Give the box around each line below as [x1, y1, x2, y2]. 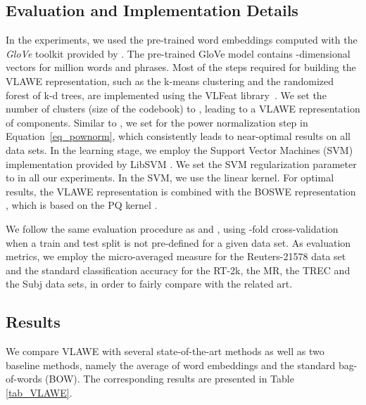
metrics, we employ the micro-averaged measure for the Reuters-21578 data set [6, 249, 346, 264]
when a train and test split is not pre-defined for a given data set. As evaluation [6, 235, 351, 250]
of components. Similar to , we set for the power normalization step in [6, 115, 308, 129]
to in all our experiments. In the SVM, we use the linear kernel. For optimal [6, 170, 334, 185]
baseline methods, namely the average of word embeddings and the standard [6, 357, 336, 372]
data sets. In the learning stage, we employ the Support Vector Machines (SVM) [6, 142, 353, 157]
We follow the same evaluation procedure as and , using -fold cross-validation [6, 221, 339, 236]
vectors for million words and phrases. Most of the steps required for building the [6, 60, 356, 75]
